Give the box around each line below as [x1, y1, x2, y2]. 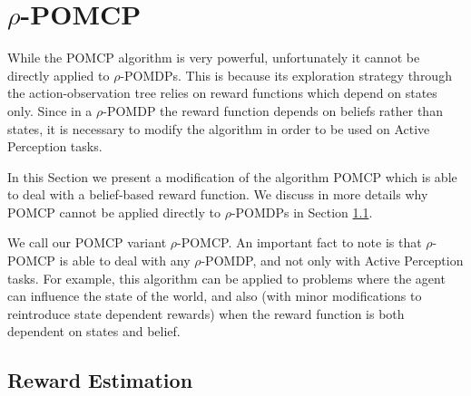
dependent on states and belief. [7, 322, 181, 341]
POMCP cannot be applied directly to [7, 202, 221, 221]
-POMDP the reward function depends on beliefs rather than [103, 101, 443, 120]
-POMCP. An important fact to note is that [177, 233, 422, 252]
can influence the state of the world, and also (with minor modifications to [7, 286, 422, 305]
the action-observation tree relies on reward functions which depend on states [7, 83, 437, 102]
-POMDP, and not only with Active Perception [201, 251, 464, 270]
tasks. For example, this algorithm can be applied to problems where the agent [7, 268, 446, 287]
